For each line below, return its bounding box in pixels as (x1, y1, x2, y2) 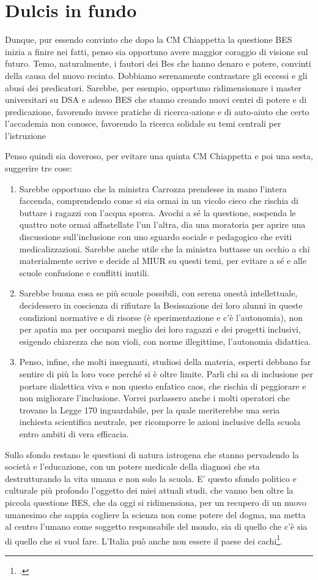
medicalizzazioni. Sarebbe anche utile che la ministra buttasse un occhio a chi (19, 242, 310, 255)
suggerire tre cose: (5, 162, 72, 175)
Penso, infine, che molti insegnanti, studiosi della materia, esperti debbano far (19, 355, 311, 368)
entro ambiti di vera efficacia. (19, 427, 129, 440)
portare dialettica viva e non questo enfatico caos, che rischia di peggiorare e (19, 379, 306, 392)
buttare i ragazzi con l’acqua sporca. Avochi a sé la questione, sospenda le (19, 206, 296, 219)
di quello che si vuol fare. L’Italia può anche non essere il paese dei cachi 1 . (5, 532, 283, 547)
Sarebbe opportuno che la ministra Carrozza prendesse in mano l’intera (19, 182, 287, 195)
